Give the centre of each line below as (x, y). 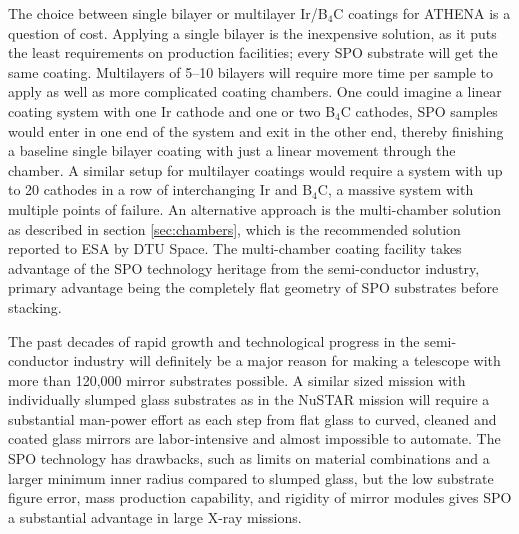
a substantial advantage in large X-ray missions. (155, 516)
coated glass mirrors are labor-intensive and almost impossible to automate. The (254, 438)
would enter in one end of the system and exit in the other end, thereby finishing (256, 130)
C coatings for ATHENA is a (422, 13)
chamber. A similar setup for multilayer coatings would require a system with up (255, 169)
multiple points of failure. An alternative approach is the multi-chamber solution (255, 208)
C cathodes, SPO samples (419, 110)
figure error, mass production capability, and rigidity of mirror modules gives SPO (260, 497)
